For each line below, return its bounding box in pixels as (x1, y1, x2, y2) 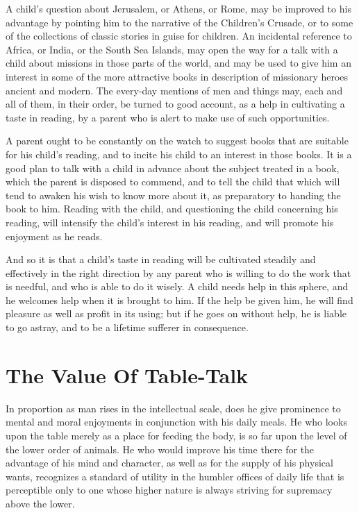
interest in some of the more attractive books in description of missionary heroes (6, 69, 349, 83)
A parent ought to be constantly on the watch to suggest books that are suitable (6, 133, 349, 148)
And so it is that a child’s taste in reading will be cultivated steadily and (6, 252, 316, 267)
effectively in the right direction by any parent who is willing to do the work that (6, 265, 351, 280)
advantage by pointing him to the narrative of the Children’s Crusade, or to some (6, 15, 353, 29)
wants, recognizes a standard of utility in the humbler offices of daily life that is (6, 469, 344, 483)
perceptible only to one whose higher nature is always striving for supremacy (6, 482, 333, 497)
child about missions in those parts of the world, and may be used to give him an (6, 56, 351, 70)
